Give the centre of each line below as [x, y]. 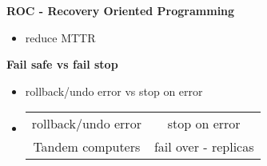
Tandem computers [87, 147]
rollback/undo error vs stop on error [114, 91]
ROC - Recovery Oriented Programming [121, 10]
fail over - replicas [204, 147]
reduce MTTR [60, 37]
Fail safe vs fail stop [62, 64]
